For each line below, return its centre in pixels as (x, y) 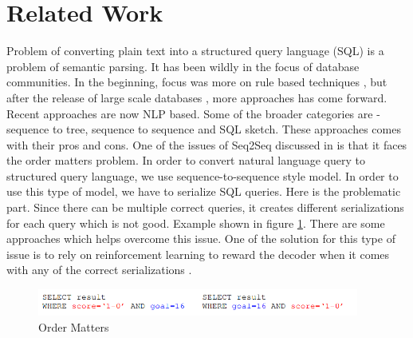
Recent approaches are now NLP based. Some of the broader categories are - (193, 113)
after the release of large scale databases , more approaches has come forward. (197, 97)
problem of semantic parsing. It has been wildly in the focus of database (183, 66)
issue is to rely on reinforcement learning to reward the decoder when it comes (198, 254)
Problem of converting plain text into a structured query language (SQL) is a (195, 51)
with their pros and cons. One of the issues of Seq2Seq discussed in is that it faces (207, 144)
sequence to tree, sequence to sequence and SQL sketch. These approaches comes (204, 129)
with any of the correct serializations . (99, 270)
